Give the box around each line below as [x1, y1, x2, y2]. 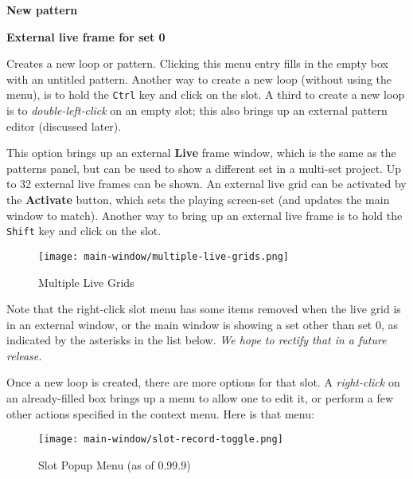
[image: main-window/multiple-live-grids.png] [38, 250, 289, 262]
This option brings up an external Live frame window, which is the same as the [6, 144, 396, 161]
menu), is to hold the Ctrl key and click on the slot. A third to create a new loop [6, 86, 405, 103]
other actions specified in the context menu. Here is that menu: [6, 405, 314, 422]
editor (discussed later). [6, 117, 122, 134]
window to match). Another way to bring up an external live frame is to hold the [6, 206, 403, 223]
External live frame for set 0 [6, 28, 166, 45]
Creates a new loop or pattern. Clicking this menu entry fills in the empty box [6, 55, 388, 72]
